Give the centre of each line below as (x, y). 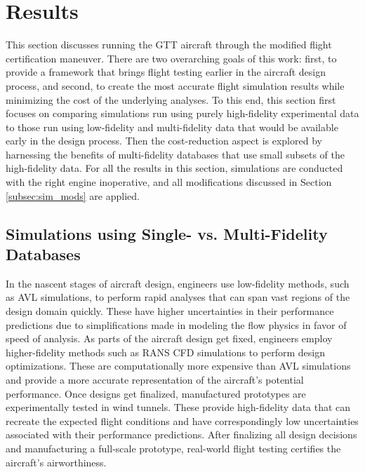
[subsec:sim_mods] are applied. (73, 195)
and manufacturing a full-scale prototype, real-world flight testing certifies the (173, 448)
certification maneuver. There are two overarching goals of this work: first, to (171, 58)
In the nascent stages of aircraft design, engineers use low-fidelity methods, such (178, 283)
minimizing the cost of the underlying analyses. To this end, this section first (171, 99)
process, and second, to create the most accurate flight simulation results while (175, 85)
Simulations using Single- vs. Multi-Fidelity (167, 233)
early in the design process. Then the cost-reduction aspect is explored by (164, 141)
